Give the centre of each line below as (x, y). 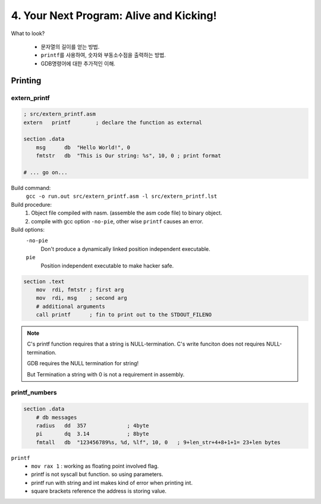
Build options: (28, 229)
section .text (44, 281)
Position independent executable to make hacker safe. (107, 266)
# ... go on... (45, 172)
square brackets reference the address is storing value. (99, 491)
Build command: (31, 188)
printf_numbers (34, 393)
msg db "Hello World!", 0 (83, 147)
